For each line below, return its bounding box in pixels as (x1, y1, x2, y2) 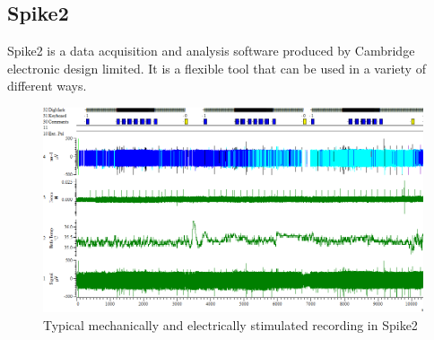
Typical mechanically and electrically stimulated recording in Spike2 (43, 315, 418, 334)
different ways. (7, 76, 87, 95)
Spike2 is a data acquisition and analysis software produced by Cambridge (7, 41, 415, 60)
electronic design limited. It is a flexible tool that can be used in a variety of (7, 58, 426, 77)
